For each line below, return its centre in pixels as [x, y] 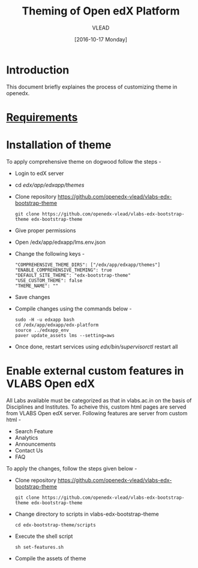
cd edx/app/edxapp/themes [49, 185]
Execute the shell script [44, 536]
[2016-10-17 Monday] [101, 39]
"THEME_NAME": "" [37, 286]
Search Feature [34, 431]
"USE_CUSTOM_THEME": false [49, 280]
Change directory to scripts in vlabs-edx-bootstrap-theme [87, 514]
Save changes [32, 297]
